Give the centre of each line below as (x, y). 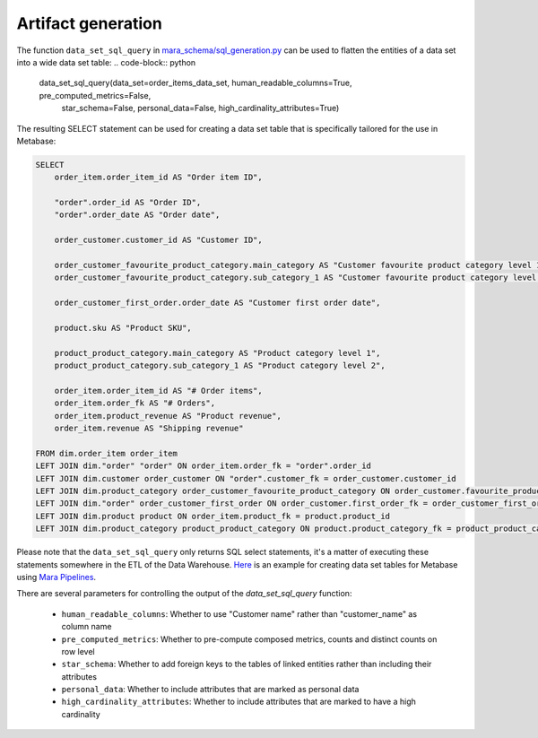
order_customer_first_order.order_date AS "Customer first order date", (217, 303)
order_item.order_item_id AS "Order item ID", (159, 178)
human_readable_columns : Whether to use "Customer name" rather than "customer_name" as (239, 613)
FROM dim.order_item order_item (107, 453)
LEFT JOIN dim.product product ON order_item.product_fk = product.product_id (213, 516)
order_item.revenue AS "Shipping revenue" (149, 429)
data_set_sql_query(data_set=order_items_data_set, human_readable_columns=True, (195, 83)
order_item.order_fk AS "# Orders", (134, 403)
